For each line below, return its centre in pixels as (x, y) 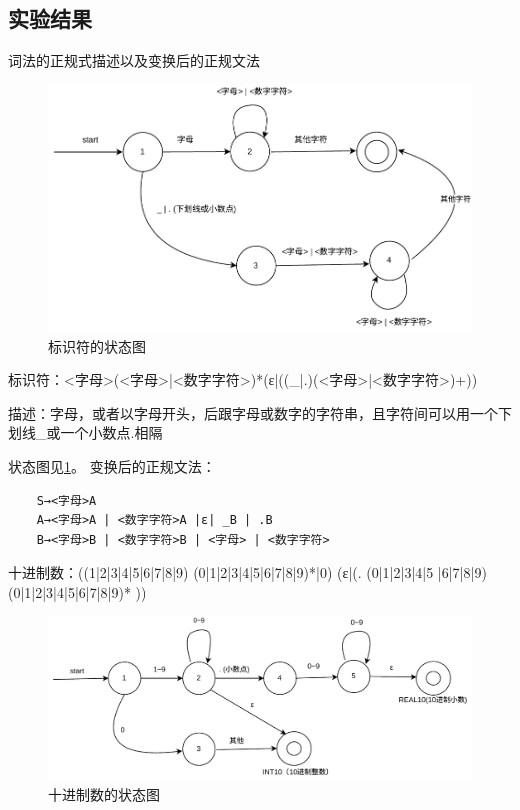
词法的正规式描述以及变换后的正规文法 (134, 60)
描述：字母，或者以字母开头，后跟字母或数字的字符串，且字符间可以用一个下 (260, 412)
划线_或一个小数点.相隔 (85, 432)
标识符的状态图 (97, 345)
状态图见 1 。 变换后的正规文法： (112, 465)
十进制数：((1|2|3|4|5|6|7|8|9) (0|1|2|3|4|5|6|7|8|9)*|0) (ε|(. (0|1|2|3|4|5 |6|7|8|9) (247, 572)
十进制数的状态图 (104, 793)
